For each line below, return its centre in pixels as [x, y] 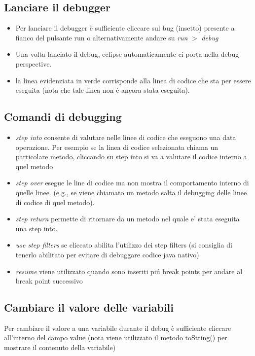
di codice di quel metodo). [55, 202]
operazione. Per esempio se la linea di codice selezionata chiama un [117, 147]
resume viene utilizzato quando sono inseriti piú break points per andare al [129, 271]
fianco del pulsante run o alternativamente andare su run [102, 37]
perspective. [34, 63]
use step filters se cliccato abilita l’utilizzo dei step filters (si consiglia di [124, 245]
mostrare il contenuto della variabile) [60, 347]
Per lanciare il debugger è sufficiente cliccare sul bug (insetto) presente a [125, 28]
